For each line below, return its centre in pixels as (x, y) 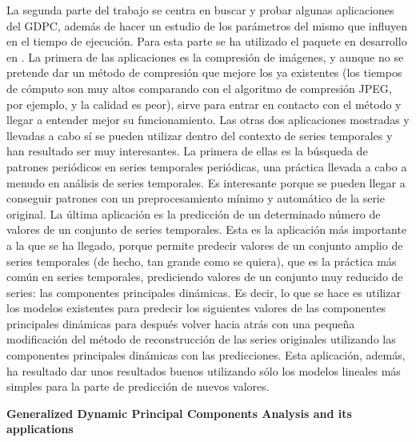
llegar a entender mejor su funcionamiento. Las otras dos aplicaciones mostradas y (208, 120)
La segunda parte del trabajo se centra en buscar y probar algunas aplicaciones (200, 10)
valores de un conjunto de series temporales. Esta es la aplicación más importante (207, 229)
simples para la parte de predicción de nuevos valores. (138, 386)
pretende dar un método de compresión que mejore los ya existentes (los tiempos (204, 72)
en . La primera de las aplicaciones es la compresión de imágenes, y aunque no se (205, 56)
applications (40, 429)
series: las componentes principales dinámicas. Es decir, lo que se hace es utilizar (204, 292)
